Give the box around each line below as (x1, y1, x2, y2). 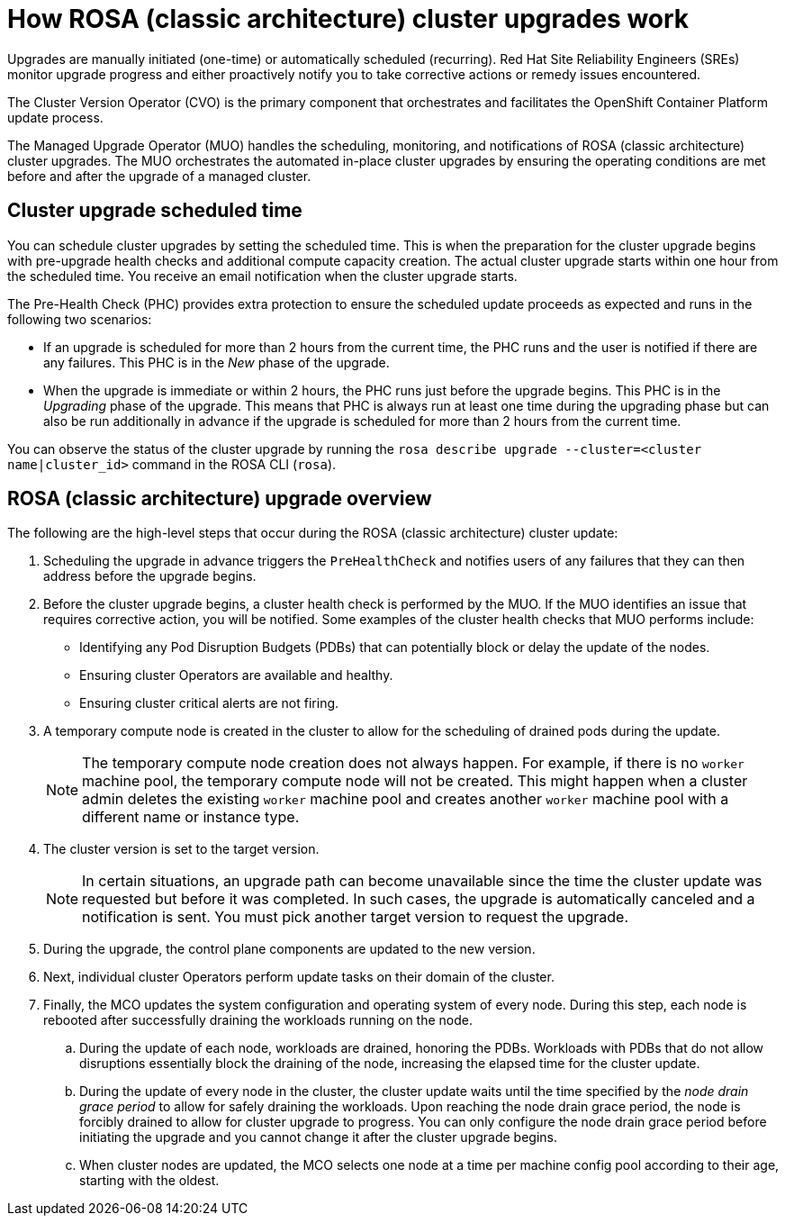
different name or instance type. (82, 808, 300, 827)
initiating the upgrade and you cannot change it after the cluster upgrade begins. (79, 1129, 558, 1146)
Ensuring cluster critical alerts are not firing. (79, 695, 339, 711)
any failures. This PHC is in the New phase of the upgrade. (43, 354, 390, 370)
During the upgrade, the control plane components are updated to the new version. (43, 941, 536, 957)
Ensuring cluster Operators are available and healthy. (79, 667, 393, 684)
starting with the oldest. (79, 1173, 220, 1189)
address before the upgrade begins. (43, 568, 257, 584)
